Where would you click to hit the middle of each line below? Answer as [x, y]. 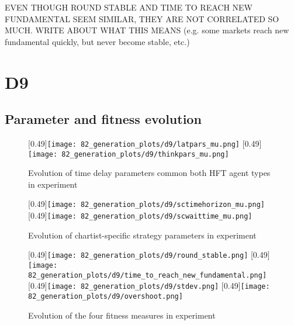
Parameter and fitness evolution [103, 119]
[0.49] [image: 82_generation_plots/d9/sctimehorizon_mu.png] [146, 204]
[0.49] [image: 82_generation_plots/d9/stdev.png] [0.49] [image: [149, 286]
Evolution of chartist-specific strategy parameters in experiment [142, 235]
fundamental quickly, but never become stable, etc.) [97, 41]
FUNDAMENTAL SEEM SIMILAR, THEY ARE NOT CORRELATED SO [142, 18]
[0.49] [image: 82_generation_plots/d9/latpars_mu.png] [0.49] [145, 143]
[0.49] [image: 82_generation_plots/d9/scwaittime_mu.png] [140, 215]
